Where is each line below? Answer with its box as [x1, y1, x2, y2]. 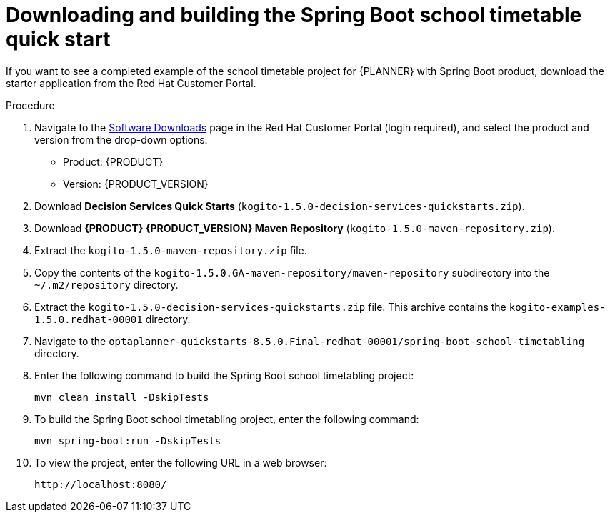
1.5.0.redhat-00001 [34, 313, 143, 325]
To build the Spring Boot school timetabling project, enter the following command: [34, 412, 419, 425]
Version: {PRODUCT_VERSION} [63, 177, 209, 190]
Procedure [6, 99, 55, 111]
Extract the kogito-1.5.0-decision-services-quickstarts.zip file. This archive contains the [34, 300, 506, 313]
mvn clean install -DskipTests [34, 391, 209, 403]
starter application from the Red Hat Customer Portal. [6, 76, 256, 89]
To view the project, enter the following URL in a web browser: [34, 456, 327, 469]
